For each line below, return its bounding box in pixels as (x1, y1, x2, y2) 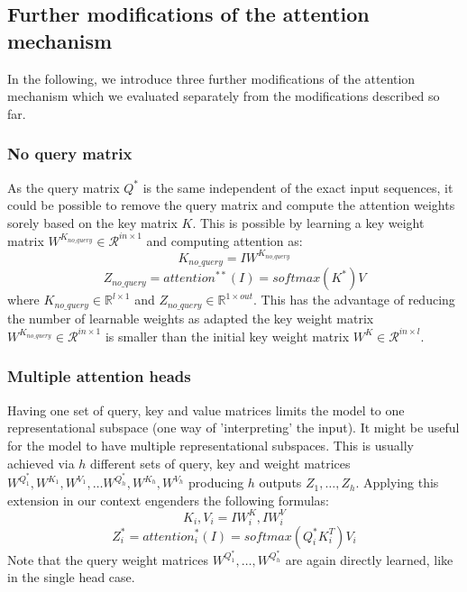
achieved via (7, 453, 75, 472)
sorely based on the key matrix (7, 213, 178, 232)
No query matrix (7, 142, 133, 165)
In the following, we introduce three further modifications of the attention (7, 68, 416, 87)
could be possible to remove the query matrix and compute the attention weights (7, 196, 455, 214)
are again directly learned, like (285, 550, 453, 569)
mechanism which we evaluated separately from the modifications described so (7, 87, 440, 105)
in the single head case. (7, 568, 135, 587)
